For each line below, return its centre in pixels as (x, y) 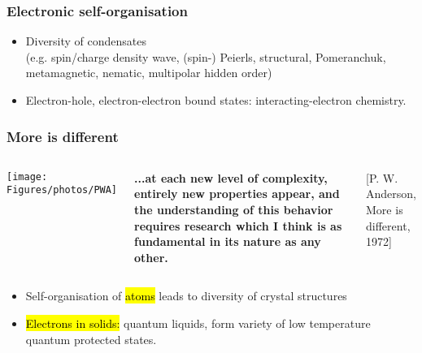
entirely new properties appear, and (237, 194)
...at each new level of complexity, (231, 177)
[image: (27, 176)
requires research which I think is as (238, 225)
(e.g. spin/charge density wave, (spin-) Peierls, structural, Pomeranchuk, (206, 56)
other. (151, 257)
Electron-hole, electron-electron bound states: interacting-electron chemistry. (216, 100)
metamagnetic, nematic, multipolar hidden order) (149, 73)
